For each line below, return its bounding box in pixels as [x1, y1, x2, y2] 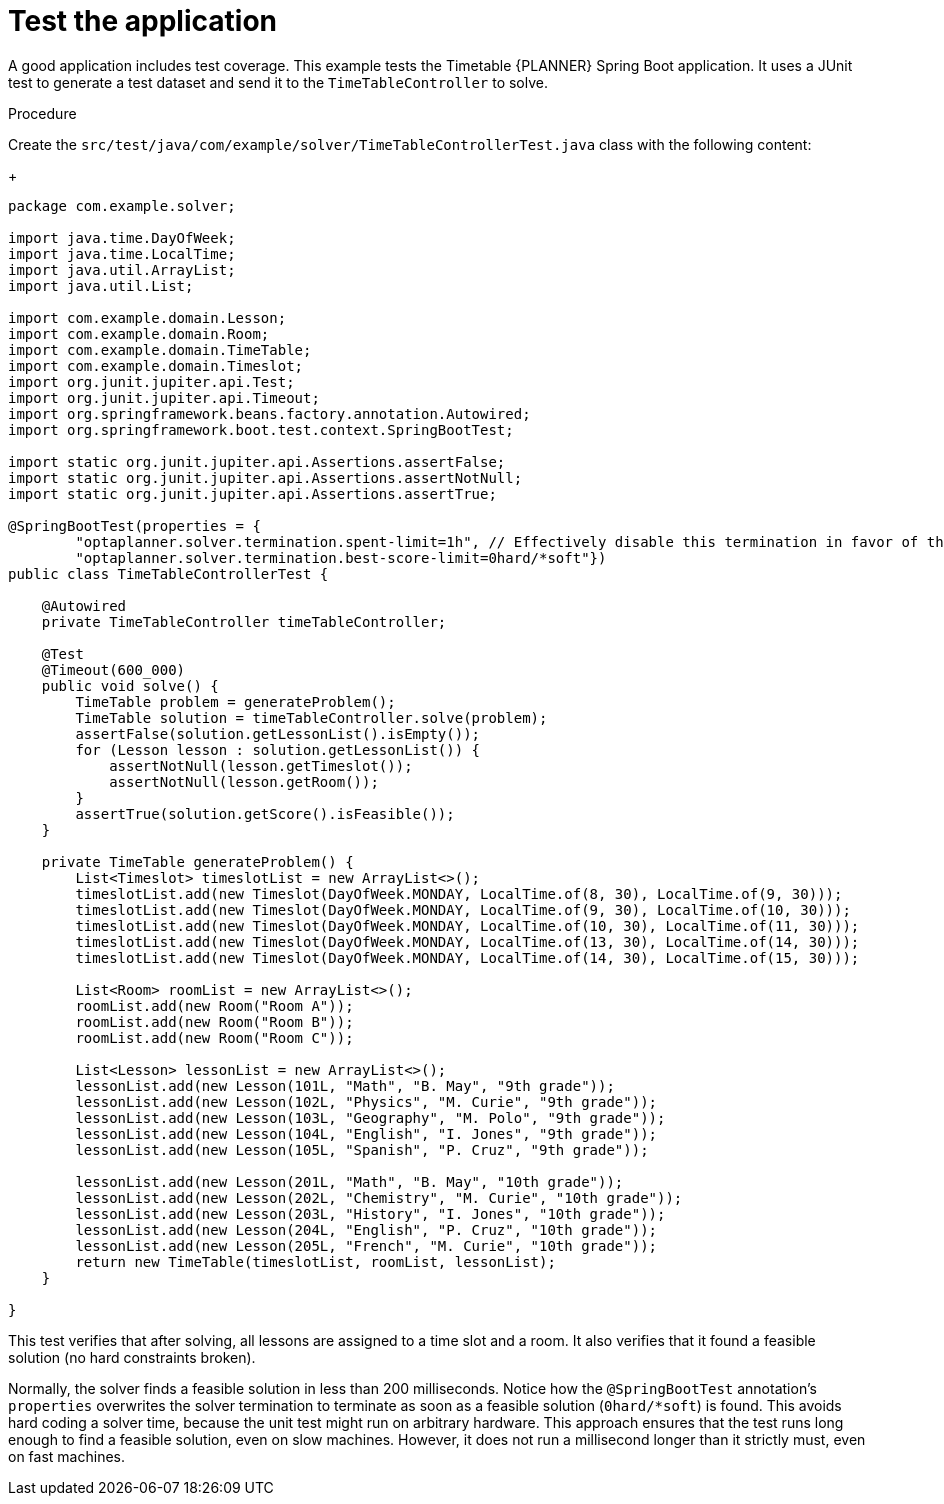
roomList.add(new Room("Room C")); [75, 1029, 354, 1046]
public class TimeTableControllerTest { [8, 565, 329, 582]
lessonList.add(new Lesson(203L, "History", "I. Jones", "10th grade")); [75, 1205, 666, 1222]
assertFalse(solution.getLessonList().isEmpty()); [75, 725, 481, 742]
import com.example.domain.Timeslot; [8, 357, 304, 374]
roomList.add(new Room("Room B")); [75, 1013, 354, 1030]
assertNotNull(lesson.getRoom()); [109, 773, 379, 790]
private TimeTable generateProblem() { [41, 853, 354, 870]
